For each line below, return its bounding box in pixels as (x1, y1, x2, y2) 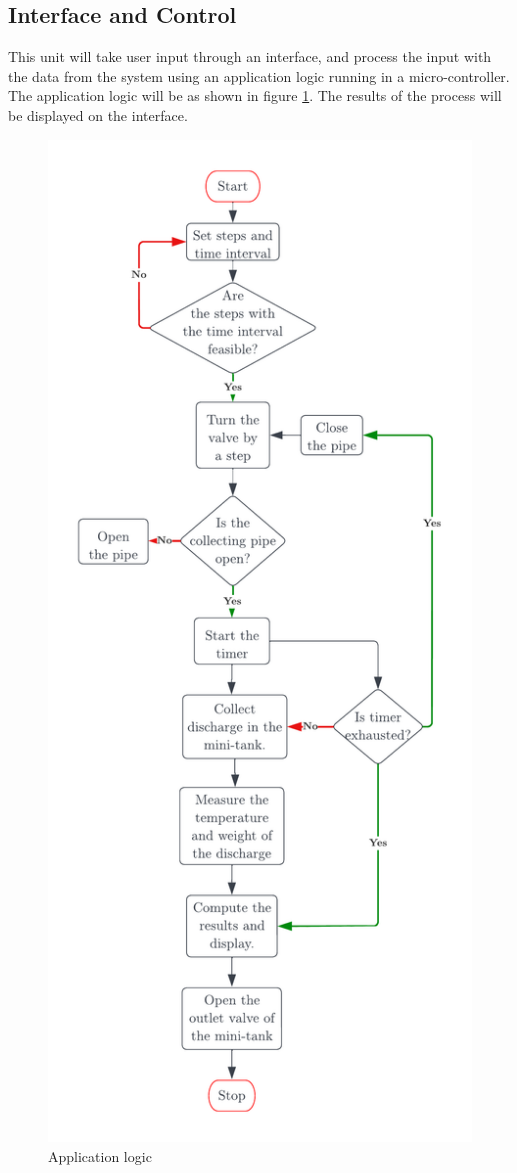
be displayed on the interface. (8, 104, 188, 125)
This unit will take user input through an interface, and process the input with (8, 46, 492, 67)
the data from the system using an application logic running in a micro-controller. (8, 65, 510, 86)
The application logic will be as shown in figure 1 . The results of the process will (8, 85, 502, 106)
